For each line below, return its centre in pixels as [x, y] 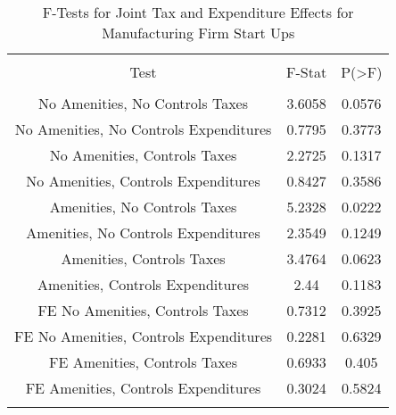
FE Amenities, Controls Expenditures [143, 388]
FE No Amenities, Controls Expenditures [144, 336]
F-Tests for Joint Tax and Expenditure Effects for [198, 12]
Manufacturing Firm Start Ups [198, 33]
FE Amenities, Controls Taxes [143, 362]
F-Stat [307, 72]
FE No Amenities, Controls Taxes [143, 310]
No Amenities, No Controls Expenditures [143, 129]
